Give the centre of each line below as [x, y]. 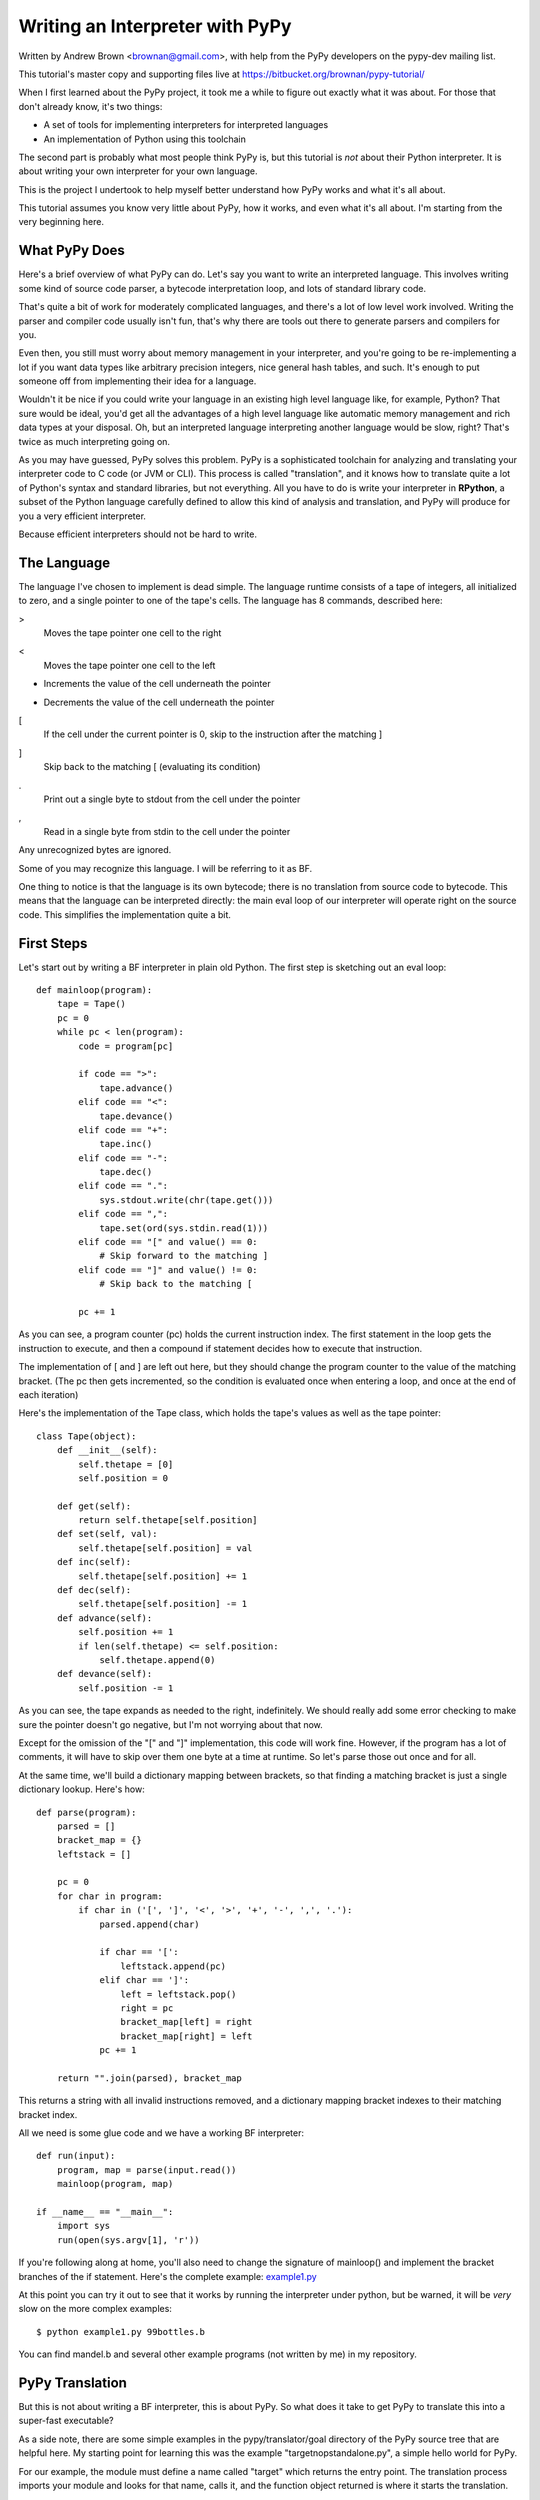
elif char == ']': [144, 1980]
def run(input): [76, 2156]
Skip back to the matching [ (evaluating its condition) [152, 767]
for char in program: [110, 1896]
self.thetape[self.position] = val [165, 1548]
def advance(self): [104, 1618]
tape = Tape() [91, 1004]
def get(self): [94, 1506]
